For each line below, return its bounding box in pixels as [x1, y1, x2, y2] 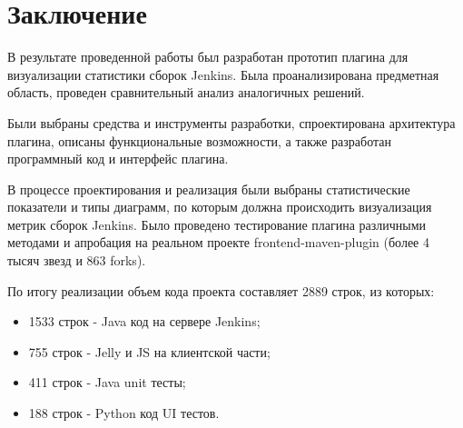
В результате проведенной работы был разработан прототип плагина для [7, 47, 409, 66]
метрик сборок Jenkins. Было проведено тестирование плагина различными [7, 214, 427, 234]
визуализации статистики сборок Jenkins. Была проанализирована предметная [7, 65, 439, 84]
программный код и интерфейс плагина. [7, 149, 229, 168]
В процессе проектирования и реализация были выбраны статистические [7, 179, 410, 198]
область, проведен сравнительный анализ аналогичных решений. [7, 83, 365, 102]
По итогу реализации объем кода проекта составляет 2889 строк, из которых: [7, 281, 435, 300]
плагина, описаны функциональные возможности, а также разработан [7, 131, 391, 150]
